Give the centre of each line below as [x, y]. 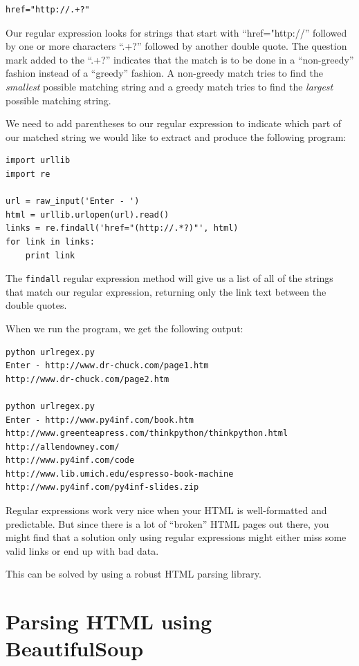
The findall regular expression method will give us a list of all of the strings [169, 278]
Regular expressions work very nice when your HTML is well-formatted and [166, 510]
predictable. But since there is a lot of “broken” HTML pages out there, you [167, 523]
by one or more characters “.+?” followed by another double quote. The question [176, 46]
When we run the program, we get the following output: [125, 328]
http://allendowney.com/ [63, 447]
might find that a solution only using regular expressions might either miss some [176, 537]
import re [28, 174]
